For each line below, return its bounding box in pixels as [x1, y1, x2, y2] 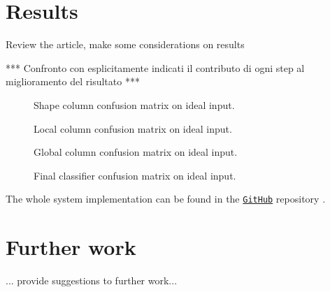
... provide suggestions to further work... [6, 273, 178, 288]
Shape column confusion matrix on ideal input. [34, 97, 235, 112]
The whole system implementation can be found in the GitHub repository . [6, 191, 326, 206]
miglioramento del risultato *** [6, 74, 140, 89]
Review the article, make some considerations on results [6, 37, 245, 52]
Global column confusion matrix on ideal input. [34, 145, 238, 159]
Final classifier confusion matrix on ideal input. [34, 168, 236, 182]
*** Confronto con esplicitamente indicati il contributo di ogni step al [6, 60, 305, 75]
